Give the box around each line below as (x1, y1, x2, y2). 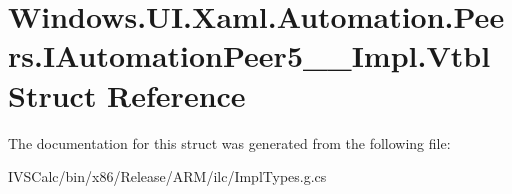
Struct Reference (8, 74, 246, 115)
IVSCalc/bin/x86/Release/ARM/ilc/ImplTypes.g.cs (8, 166, 327, 187)
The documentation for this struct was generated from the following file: (8, 132, 451, 153)
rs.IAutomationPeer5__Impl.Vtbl (8, 35, 491, 76)
